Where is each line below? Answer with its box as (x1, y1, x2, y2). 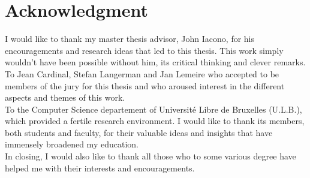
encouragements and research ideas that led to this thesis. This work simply (5, 44, 284, 56)
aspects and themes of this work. (5, 91, 125, 104)
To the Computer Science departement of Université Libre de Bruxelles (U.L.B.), (5, 102, 302, 115)
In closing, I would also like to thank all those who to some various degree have (5, 150, 296, 162)
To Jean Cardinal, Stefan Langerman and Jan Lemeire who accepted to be (5, 67, 279, 80)
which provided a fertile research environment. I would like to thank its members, (5, 114, 305, 127)
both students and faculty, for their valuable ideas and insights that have (5, 126, 273, 138)
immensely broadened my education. (5, 138, 139, 150)
